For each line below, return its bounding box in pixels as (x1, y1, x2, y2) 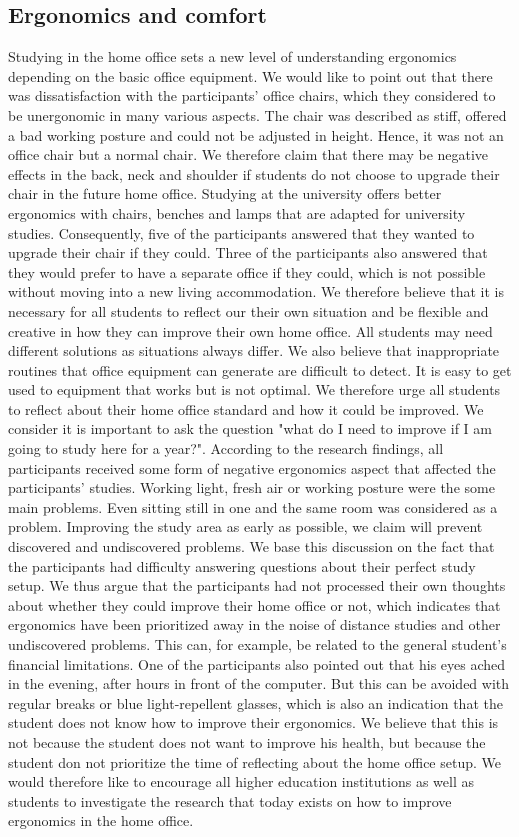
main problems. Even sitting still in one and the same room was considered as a (8, 496, 498, 517)
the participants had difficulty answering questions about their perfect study (8, 555, 476, 576)
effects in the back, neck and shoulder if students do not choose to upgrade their (8, 163, 500, 184)
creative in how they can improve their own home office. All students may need (8, 320, 493, 341)
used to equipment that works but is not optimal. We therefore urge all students (8, 379, 501, 400)
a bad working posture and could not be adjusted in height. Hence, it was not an (8, 124, 504, 145)
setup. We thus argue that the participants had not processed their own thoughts (8, 575, 506, 596)
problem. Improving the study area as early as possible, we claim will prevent (8, 516, 483, 537)
